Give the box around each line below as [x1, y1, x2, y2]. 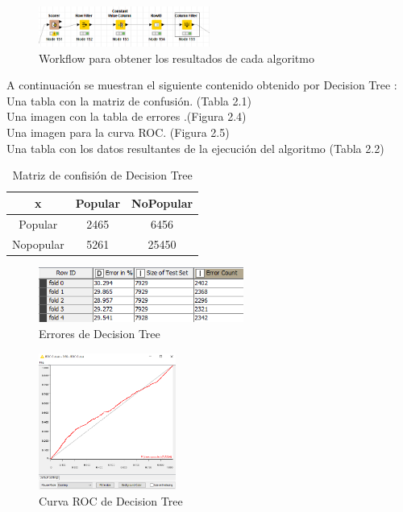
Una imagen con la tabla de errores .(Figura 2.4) [6, 108, 247, 125]
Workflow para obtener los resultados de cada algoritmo [39, 49, 314, 66]
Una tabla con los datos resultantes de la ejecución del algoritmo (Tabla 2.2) [6, 139, 384, 156]
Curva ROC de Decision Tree [39, 492, 183, 509]
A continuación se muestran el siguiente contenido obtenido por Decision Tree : [6, 76, 397, 93]
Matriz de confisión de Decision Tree [12, 167, 193, 184]
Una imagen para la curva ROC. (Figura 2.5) [6, 124, 230, 141]
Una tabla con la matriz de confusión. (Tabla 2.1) [6, 92, 251, 109]
